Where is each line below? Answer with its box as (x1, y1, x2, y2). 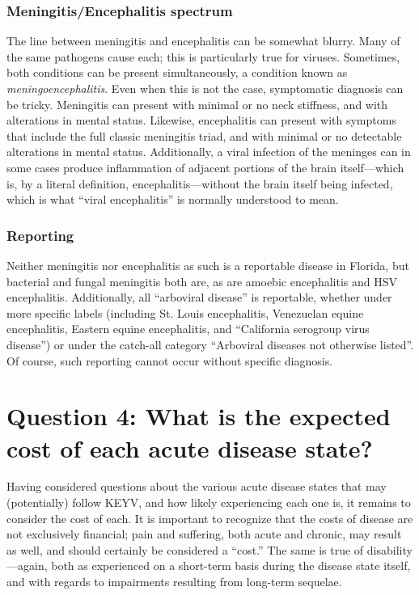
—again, (6, 557, 48, 574)
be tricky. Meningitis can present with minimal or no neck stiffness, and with (6, 95, 388, 112)
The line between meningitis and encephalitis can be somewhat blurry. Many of (6, 32, 400, 49)
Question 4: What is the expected (6, 399, 391, 433)
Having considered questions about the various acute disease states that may (6, 478, 387, 495)
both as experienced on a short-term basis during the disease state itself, (51, 557, 411, 574)
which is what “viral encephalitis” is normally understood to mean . (6, 191, 339, 208)
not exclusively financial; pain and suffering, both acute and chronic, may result (6, 525, 402, 542)
